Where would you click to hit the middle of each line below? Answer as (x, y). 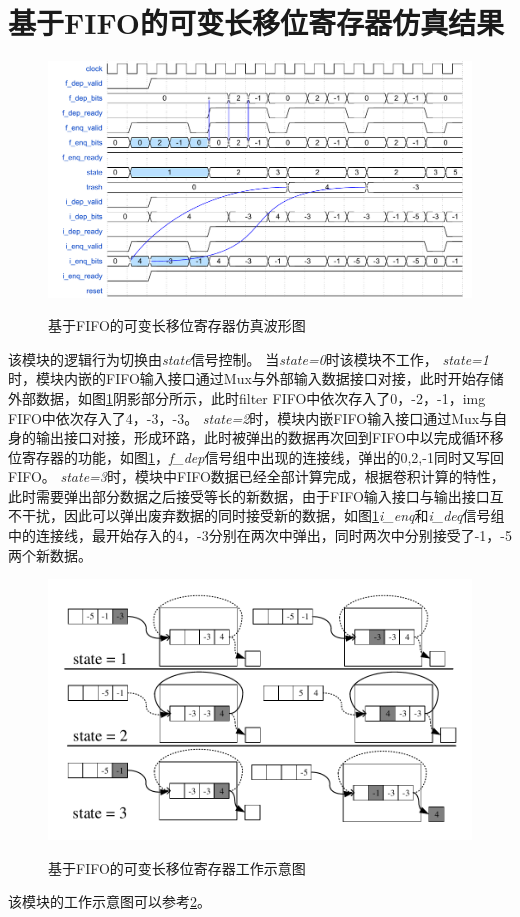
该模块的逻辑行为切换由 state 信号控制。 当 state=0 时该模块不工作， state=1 (248, 358)
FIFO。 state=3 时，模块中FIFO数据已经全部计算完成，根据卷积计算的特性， (256, 476)
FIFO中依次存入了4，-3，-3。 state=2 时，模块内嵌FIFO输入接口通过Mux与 (251, 417)
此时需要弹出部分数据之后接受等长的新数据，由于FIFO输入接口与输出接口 (249, 495)
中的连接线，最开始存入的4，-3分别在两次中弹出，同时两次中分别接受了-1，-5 (260, 535)
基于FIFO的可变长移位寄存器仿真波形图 (177, 325)
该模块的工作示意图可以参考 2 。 (109, 901)
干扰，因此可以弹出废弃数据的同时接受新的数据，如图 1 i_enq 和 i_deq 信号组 (263, 515)
